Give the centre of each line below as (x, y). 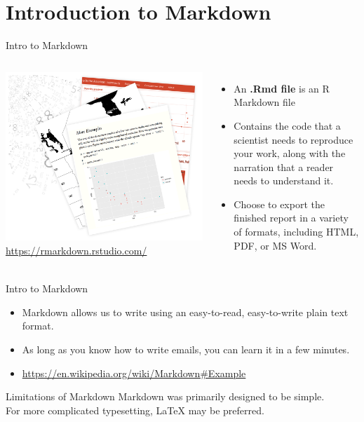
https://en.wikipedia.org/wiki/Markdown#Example (134, 373)
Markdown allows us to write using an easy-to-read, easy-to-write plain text (185, 312)
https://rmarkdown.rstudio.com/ (76, 250)
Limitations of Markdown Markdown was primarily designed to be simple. (165, 396)
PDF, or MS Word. (275, 245)
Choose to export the (279, 204)
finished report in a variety (291, 218)
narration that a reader (284, 166)
